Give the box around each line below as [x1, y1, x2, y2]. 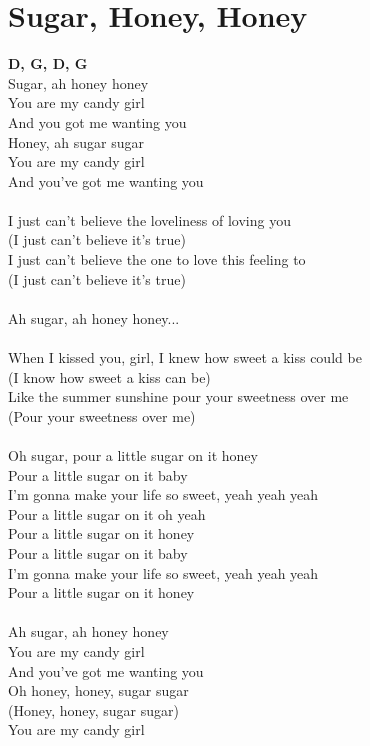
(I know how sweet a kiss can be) [8, 366, 211, 387]
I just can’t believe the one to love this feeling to [8, 249, 306, 270]
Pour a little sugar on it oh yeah [8, 503, 206, 524]
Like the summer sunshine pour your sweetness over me [8, 386, 349, 407]
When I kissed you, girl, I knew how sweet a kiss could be [8, 347, 362, 368]
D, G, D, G [8, 53, 88, 74]
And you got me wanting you [8, 111, 187, 132]
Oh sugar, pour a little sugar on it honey [8, 445, 258, 465]
